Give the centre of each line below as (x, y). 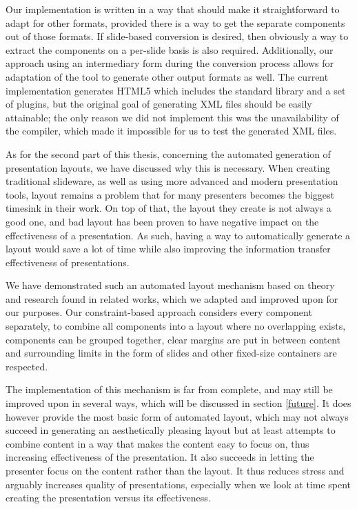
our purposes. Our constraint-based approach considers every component (159, 312)
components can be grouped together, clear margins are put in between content (173, 339)
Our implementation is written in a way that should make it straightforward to (173, 9)
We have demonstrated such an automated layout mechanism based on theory (170, 285)
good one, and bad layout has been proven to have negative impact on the (162, 221)
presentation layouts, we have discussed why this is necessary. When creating (168, 167)
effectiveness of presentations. (68, 262)
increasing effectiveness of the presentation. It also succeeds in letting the (160, 457)
